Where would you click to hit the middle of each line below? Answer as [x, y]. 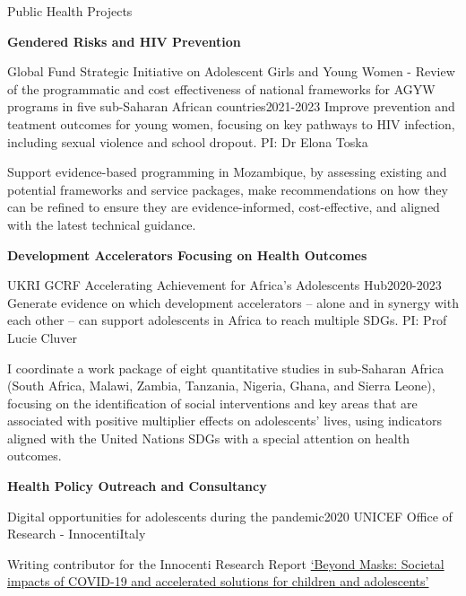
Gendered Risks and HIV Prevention [124, 41]
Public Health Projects [70, 11]
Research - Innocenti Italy [77, 534]
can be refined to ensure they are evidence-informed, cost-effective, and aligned [224, 207]
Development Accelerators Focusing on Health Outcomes [187, 254]
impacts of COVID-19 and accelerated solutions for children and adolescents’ [218, 581]
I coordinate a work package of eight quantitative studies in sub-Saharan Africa [226, 368]
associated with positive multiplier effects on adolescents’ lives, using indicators [224, 421]
